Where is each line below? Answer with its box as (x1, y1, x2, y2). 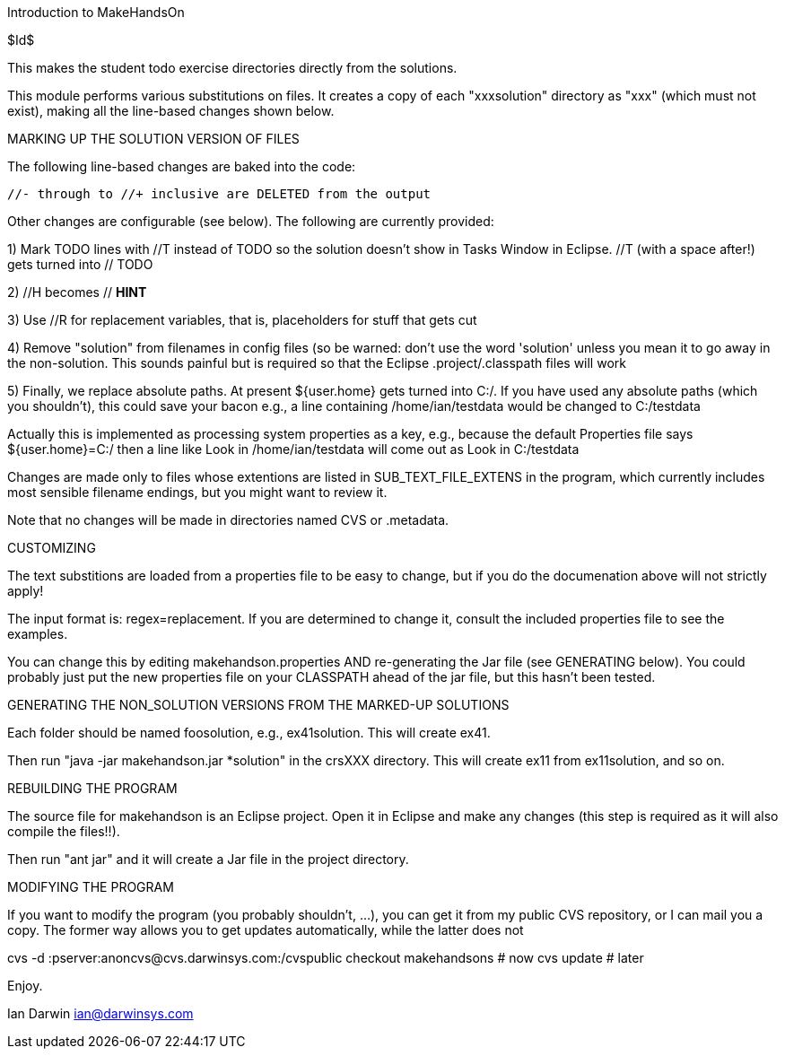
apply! (7, 583, 44, 598)
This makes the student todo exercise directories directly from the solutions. (7, 60, 458, 75)
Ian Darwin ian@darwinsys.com (7, 1006, 194, 1021)
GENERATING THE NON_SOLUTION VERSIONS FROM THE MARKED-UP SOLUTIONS (7, 697, 510, 712)
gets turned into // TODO (7, 257, 153, 272)
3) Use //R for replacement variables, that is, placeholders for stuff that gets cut (7, 312, 477, 327)
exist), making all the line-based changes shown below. (7, 103, 335, 118)
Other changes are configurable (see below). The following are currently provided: (7, 214, 494, 229)
